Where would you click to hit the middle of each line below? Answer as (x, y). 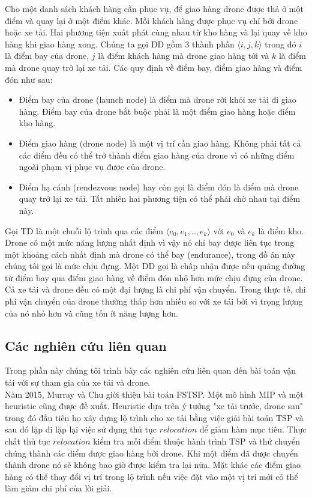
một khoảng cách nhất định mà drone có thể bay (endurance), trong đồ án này (150, 254)
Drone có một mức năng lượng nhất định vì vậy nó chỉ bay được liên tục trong (150, 242)
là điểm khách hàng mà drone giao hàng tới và (184, 56)
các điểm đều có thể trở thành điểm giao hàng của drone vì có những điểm (157, 155)
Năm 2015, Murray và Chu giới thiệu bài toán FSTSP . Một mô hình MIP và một (154, 394)
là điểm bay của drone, (47, 56)
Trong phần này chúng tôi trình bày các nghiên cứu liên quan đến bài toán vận (151, 370)
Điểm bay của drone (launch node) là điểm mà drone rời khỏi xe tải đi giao (157, 99)
